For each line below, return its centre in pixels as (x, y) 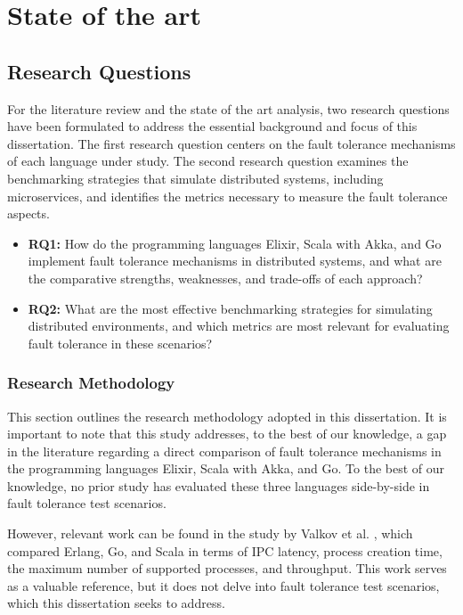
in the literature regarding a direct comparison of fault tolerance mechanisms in (224, 451)
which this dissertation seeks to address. (116, 603)
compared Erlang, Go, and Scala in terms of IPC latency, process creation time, (225, 550)
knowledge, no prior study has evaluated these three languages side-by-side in (219, 485)
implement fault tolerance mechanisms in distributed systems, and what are (235, 261)
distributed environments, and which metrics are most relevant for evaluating (239, 326)
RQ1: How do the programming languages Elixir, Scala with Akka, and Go (235, 243)
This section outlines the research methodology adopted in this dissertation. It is (227, 416)
